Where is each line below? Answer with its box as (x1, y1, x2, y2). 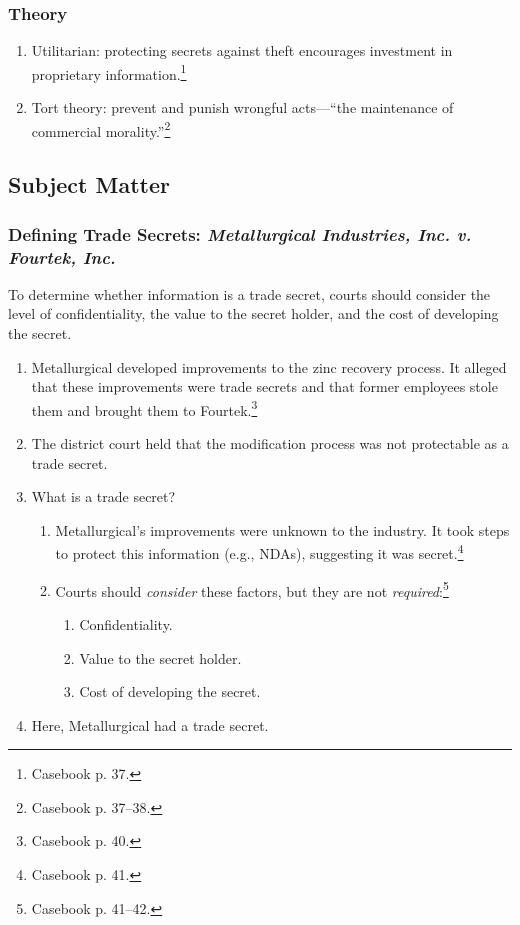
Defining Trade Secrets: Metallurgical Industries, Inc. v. (8, 221, 472, 246)
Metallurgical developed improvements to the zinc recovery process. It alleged (31, 356, 507, 377)
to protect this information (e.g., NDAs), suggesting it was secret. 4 (55, 540, 464, 564)
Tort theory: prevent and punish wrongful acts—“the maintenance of (31, 97, 454, 118)
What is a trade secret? (31, 486, 176, 507)
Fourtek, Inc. (8, 244, 116, 269)
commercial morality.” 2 (31, 117, 171, 141)
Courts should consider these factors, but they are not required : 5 (55, 577, 449, 601)
